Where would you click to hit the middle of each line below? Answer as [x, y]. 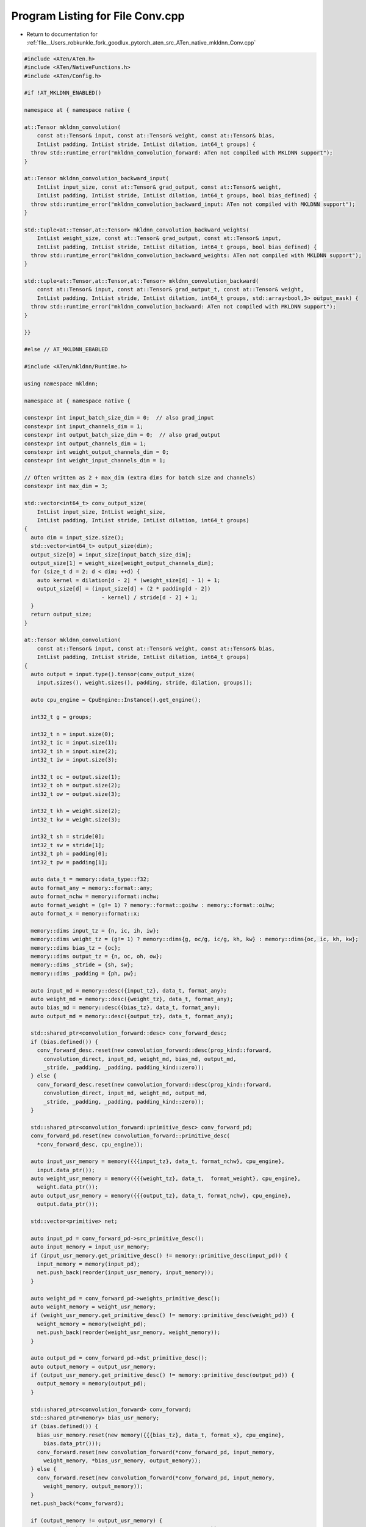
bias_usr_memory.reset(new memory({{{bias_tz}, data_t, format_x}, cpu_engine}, [161, 1435]
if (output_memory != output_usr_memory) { [97, 1520]
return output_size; [61, 614]
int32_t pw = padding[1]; [69, 862]
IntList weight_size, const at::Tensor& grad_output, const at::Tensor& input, [159, 239]
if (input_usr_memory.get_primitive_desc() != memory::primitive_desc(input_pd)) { [159, 1255]
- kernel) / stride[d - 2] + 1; [149, 597]
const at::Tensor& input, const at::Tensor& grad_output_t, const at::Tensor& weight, [170, 290]
